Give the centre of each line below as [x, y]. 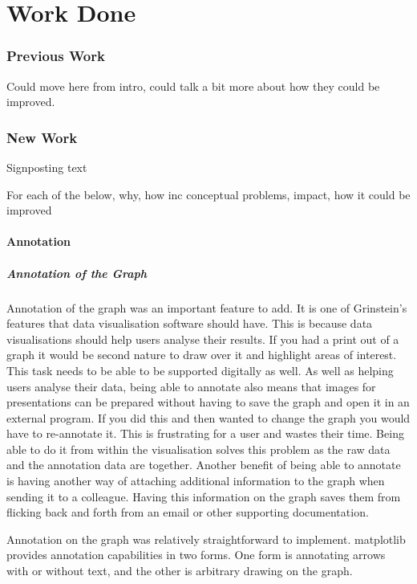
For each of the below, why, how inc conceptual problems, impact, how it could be [208, 194]
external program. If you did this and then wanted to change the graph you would [208, 417]
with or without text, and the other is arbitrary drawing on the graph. [180, 571]
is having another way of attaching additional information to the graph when [196, 481]
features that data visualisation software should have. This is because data [190, 323]
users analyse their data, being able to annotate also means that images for [191, 386]
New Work [42, 137]
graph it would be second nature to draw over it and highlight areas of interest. [202, 355]
